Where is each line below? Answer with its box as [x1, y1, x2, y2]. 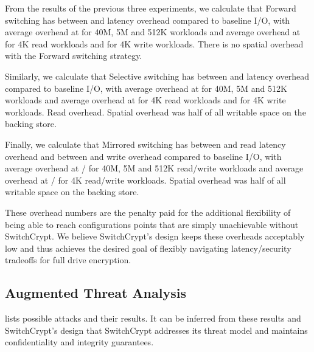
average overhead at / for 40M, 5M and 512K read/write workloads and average [5, 162, 304, 174]
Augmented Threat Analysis [5, 283, 186, 302]
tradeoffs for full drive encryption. [5, 254, 131, 266]
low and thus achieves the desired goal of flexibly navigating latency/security [5, 241, 291, 254]
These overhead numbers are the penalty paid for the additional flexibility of [5, 205, 291, 218]
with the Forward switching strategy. [5, 49, 142, 62]
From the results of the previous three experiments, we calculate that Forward [5, 2, 296, 14]
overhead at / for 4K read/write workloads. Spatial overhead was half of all [5, 173, 286, 186]
